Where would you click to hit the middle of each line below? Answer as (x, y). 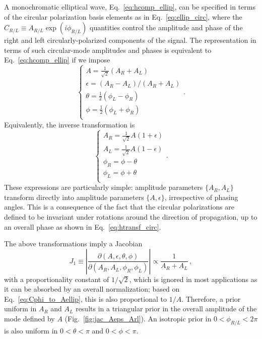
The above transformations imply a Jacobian (73, 244)
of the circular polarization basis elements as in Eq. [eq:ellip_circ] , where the (123, 16)
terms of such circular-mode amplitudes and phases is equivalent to (108, 50)
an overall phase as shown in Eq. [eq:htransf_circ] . (83, 226)
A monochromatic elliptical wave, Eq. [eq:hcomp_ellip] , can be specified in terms (130, 7)
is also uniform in (31, 330)
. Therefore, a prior (211, 298)
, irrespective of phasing (201, 197)
